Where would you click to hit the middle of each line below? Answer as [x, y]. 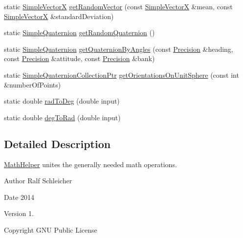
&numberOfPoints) [33, 84]
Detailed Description [57, 143]
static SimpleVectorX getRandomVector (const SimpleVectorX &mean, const [118, 6]
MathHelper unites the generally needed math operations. [90, 164]
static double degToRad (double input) [62, 117]
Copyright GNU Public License [51, 229]
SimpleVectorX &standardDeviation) [59, 16]
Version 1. [19, 213]
